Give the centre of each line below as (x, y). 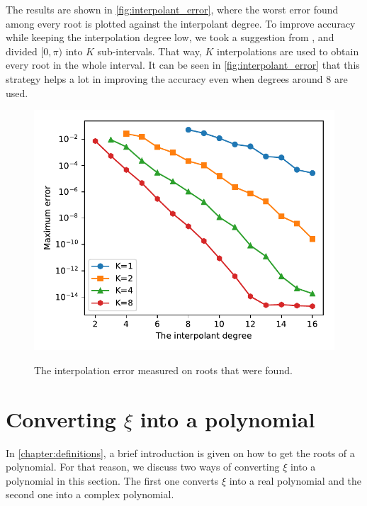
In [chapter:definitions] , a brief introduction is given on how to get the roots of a (180, 452)
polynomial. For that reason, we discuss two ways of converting (143, 467)
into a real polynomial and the (295, 480)
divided (22, 51)
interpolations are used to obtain (288, 51)
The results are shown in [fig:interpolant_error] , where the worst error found (172, 9)
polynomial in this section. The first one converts (112, 480)
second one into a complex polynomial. (90, 494)
